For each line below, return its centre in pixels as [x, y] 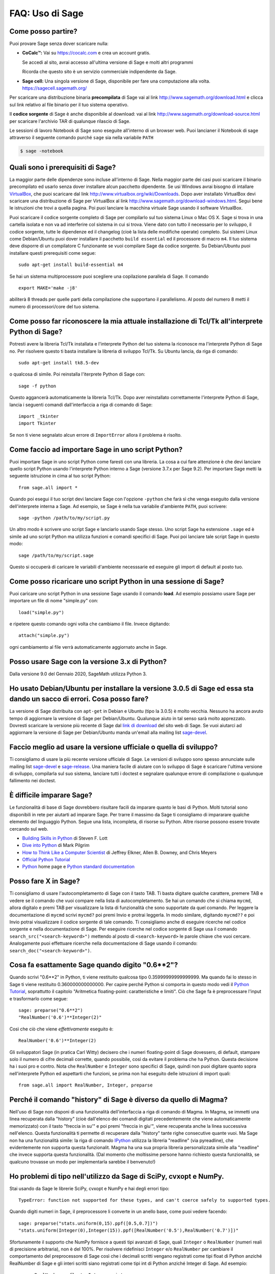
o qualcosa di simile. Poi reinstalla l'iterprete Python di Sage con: [77, 374]
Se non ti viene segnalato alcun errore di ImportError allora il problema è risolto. [95, 435]
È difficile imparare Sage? [51, 795]
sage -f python [37, 386]
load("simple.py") [42, 612]
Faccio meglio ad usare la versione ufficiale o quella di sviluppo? [114, 747]
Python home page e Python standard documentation [78, 867]
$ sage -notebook [42, 151]
